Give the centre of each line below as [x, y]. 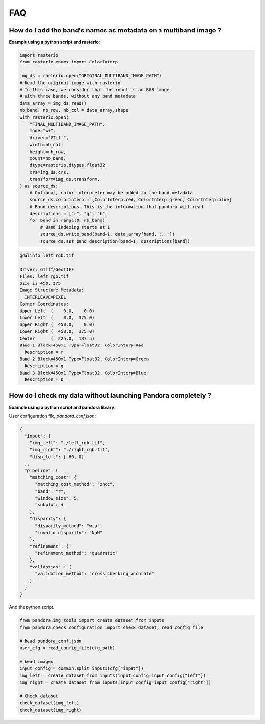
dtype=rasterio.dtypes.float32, [69, 165]
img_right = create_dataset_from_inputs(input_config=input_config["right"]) [115, 682]
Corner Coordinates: [44, 304]
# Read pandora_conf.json [51, 641]
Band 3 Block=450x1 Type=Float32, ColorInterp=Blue [83, 373]
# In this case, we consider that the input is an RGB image [94, 89]
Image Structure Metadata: [52, 290]
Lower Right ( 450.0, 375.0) [57, 331]
